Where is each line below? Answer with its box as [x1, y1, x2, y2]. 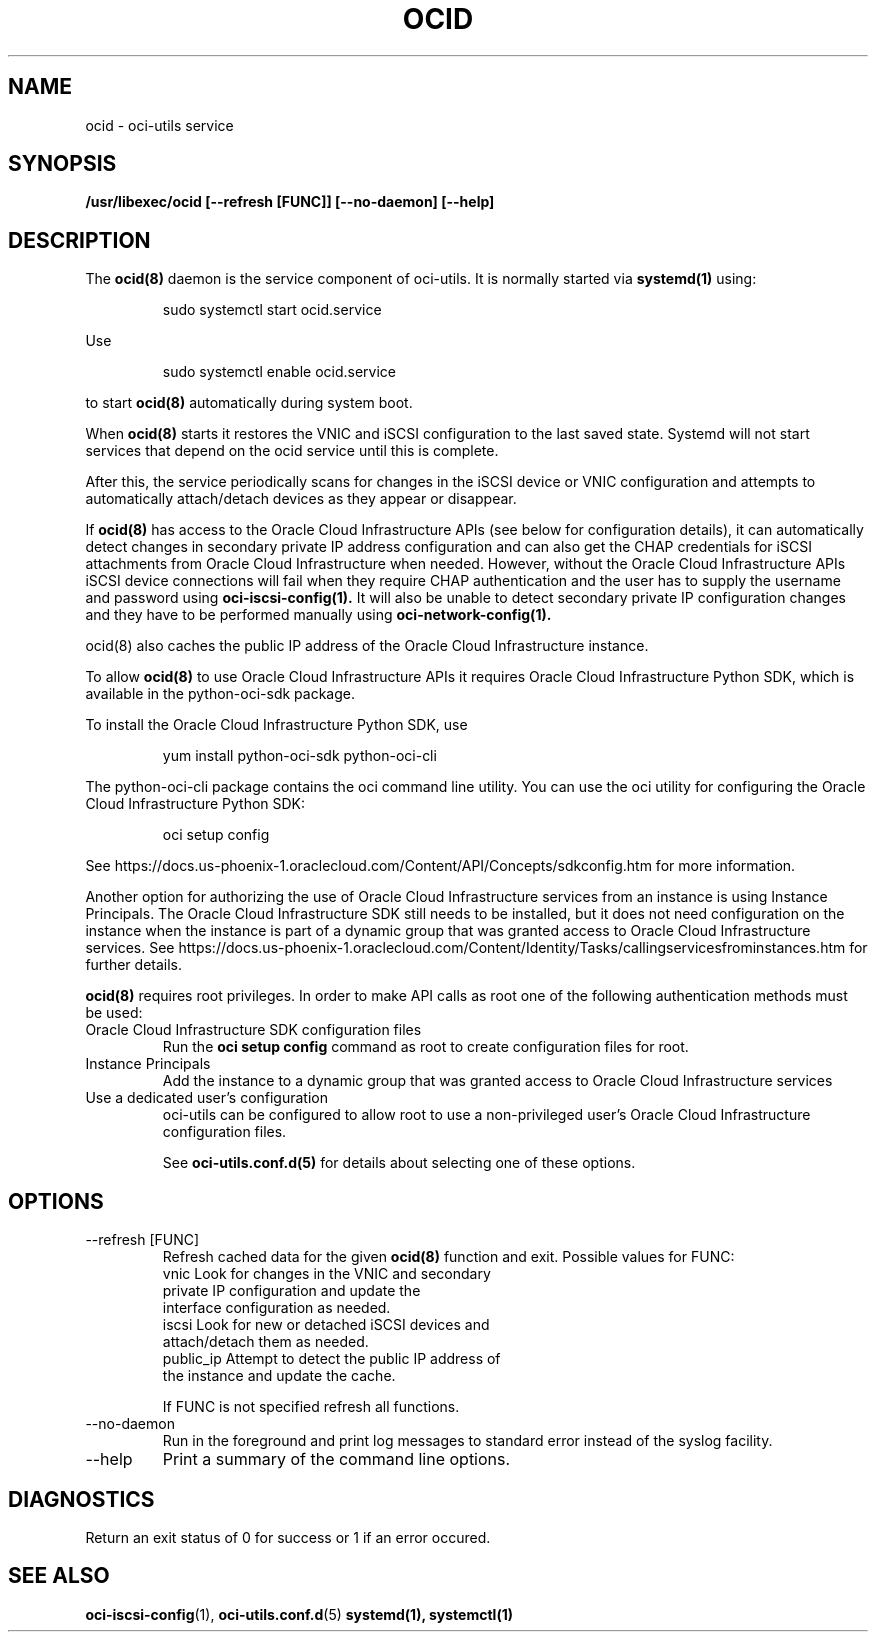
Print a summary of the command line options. [162, 1449, 511, 1470]
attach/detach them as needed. [162, 1333, 369, 1351]
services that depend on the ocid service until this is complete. [85, 442, 499, 460]
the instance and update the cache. [162, 1367, 396, 1385]
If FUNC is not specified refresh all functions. [162, 1398, 460, 1416]
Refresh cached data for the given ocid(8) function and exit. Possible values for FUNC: [162, 1248, 735, 1266]
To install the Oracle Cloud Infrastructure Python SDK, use [85, 716, 468, 734]
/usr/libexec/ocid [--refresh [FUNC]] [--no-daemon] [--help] [85, 193, 495, 211]
